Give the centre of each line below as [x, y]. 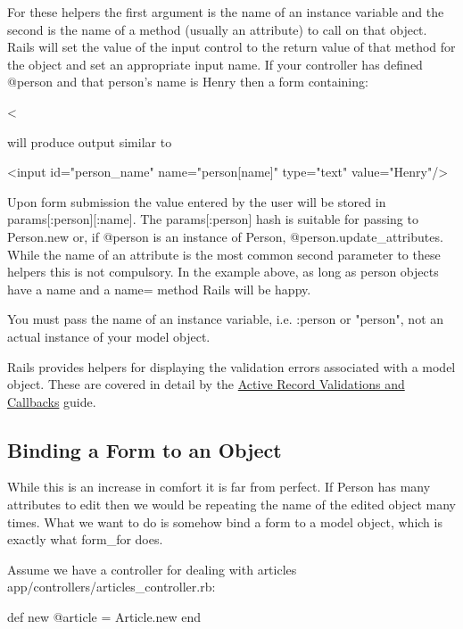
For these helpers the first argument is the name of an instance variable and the [226, 12]
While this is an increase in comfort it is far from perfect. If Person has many [219, 487]
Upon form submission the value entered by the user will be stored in [197, 201]
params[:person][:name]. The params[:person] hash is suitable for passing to [213, 219]
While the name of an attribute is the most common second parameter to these [224, 254]
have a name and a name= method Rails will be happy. [159, 289]
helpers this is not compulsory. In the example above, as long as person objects [223, 272]
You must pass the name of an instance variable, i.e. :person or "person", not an [226, 319]
